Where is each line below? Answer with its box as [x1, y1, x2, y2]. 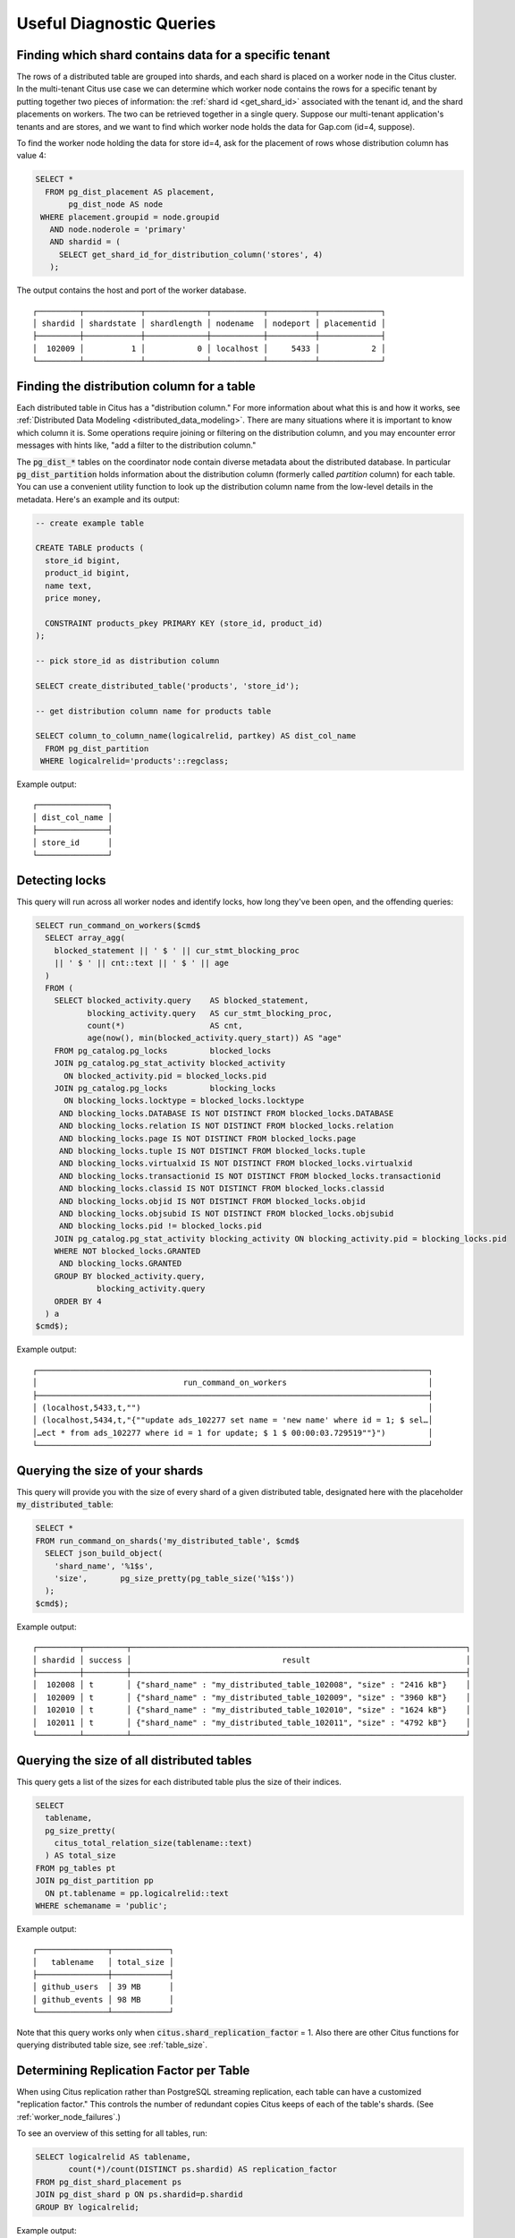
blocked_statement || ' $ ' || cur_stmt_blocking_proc [54, 945, 300, 955]
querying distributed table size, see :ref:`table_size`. [16, 2039, 207, 2050]
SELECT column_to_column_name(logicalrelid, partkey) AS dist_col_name [35, 730, 357, 741]
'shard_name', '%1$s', [54, 1560, 154, 1571]
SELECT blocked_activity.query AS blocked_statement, [54, 995, 309, 1006]
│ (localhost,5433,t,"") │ [32, 1402, 434, 1413]
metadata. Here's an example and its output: [16, 493, 181, 505]
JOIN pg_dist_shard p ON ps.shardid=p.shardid [35, 2190, 243, 2200]
